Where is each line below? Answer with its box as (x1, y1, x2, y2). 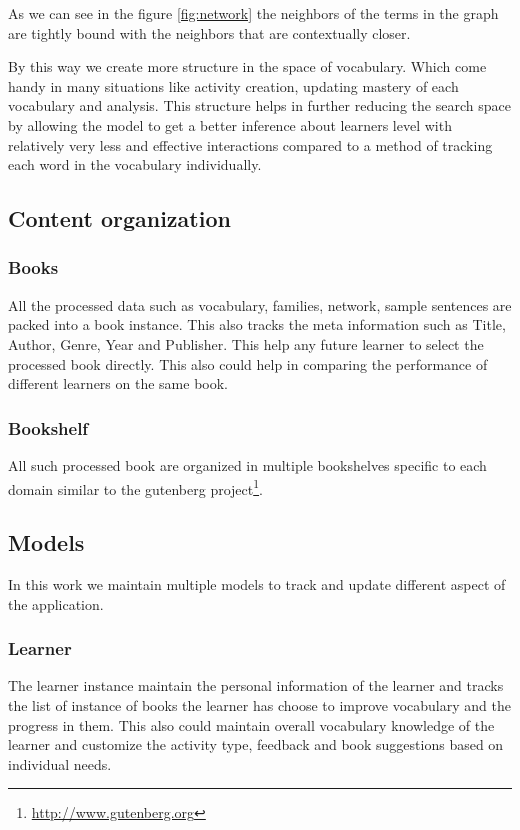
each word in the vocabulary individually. (8, 154, 262, 175)
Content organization (8, 203, 231, 234)
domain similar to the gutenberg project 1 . (8, 475, 263, 499)
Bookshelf (8, 415, 89, 440)
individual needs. (8, 753, 112, 774)
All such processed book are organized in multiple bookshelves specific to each (8, 454, 487, 475)
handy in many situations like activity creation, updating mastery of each (8, 75, 459, 96)
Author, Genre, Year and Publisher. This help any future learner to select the (8, 333, 484, 354)
